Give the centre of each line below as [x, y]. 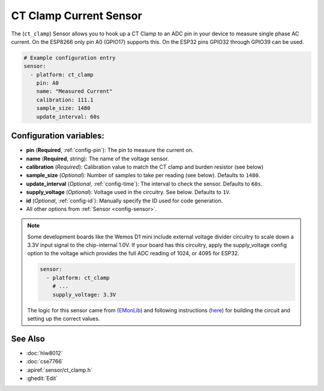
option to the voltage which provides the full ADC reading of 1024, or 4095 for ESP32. [133, 253]
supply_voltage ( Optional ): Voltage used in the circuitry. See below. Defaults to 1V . [128, 192]
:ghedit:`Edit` [42, 378]
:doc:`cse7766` [45, 362]
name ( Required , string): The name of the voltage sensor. [97, 159]
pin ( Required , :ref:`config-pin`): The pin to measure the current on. [110, 150]
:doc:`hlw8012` [44, 353]
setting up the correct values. [64, 318]
